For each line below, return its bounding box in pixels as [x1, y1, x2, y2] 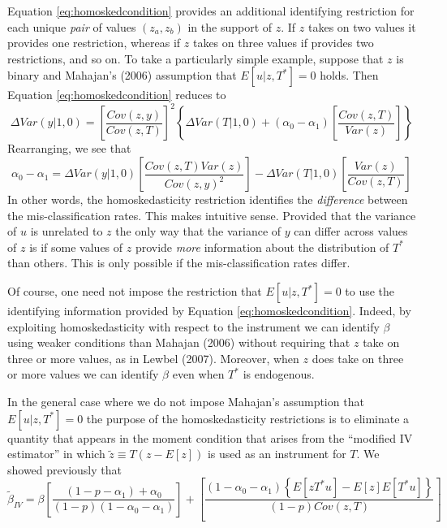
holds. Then [320, 67, 379, 84]
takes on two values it [307, 18, 416, 35]
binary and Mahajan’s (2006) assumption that [7, 67, 237, 84]
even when [172, 366, 225, 383]
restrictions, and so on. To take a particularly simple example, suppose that [7, 50, 384, 67]
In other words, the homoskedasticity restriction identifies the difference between [7, 191, 408, 208]
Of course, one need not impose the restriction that [7, 283, 262, 300]
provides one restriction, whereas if [7, 34, 181, 51]
